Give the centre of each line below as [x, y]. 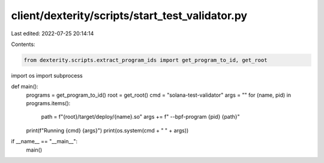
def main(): [25, 87]
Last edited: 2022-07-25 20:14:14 [52, 33]
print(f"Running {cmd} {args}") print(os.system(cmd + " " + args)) [107, 130]
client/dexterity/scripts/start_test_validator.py [129, 16]
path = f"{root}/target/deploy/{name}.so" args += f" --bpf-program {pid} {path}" [140, 117]
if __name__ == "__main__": [44, 142]
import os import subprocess [47, 75]
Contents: [23, 44]
